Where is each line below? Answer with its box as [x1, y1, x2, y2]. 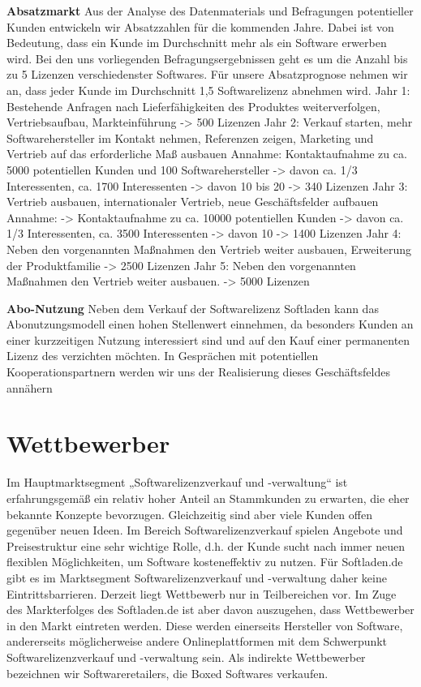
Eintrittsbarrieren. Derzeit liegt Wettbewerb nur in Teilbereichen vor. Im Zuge [6, 585, 397, 602]
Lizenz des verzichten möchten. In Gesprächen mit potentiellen [6, 347, 319, 364]
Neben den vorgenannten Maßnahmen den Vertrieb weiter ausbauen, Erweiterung [6, 240, 412, 257]
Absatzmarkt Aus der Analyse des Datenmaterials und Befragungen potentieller [6, 2, 414, 19]
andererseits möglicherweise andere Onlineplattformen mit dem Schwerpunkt [6, 633, 388, 650]
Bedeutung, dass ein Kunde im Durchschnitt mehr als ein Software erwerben [6, 34, 387, 51]
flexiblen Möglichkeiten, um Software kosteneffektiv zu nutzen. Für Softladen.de [6, 553, 403, 570]
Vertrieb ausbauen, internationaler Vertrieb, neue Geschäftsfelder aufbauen [6, 193, 379, 210]
